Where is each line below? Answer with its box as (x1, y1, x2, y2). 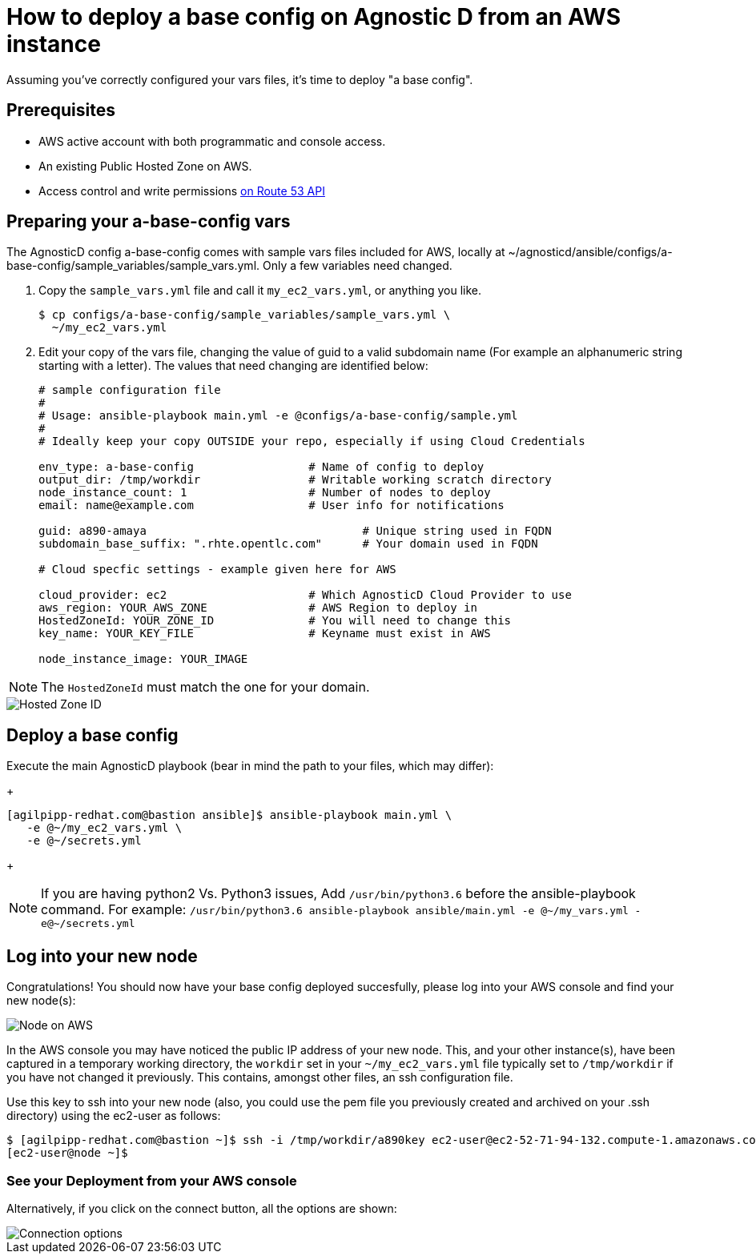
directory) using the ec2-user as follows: (6, 1109, 221, 1123)
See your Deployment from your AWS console (6, 1172, 297, 1189)
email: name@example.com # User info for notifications (38, 499, 505, 512)
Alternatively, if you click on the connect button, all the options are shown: (6, 1201, 397, 1215)
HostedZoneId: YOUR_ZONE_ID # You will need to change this (38, 614, 512, 628)
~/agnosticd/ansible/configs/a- (508, 245, 673, 259)
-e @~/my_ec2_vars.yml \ (26, 821, 183, 835)
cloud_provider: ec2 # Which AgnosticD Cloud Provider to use (38, 588, 572, 602)
